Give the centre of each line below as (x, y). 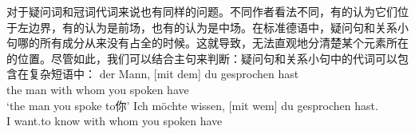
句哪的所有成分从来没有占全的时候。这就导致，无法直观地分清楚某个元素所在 (207, 43)
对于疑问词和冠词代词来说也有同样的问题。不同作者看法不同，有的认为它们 (202, 11)
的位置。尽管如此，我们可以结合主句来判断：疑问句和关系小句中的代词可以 (202, 58)
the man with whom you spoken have (98, 89)
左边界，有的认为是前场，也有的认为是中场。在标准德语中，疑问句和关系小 (213, 27)
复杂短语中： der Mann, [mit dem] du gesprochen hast (164, 74)
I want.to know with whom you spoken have (115, 121)
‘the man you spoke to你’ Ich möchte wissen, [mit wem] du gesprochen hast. (192, 105)
